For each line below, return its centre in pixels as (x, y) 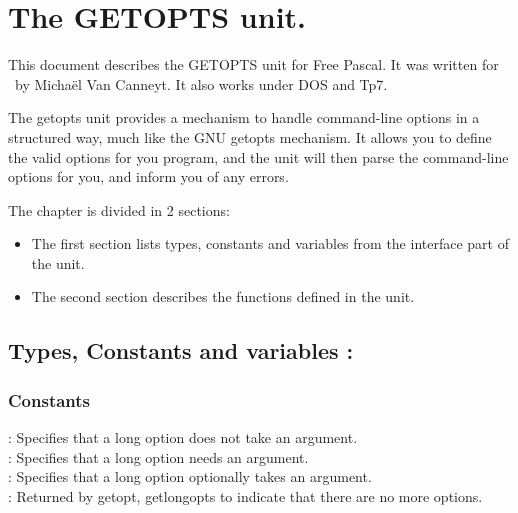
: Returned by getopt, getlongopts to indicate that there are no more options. (245, 495)
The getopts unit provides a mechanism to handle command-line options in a (244, 117)
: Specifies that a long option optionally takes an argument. (190, 476)
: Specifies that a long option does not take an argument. (183, 437)
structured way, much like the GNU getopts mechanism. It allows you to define (250, 136)
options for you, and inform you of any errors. (148, 176)
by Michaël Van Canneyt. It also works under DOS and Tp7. (201, 83)
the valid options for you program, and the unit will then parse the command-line (258, 156)
